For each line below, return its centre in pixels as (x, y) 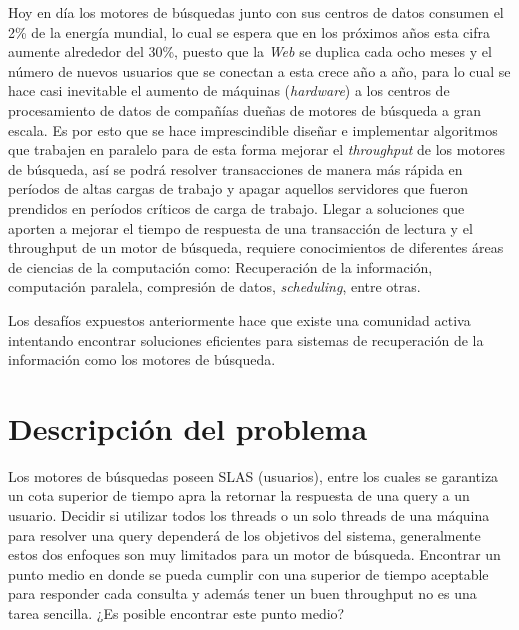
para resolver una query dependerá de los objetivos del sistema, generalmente (244, 534)
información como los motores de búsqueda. (142, 359)
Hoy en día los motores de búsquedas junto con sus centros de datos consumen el (256, 12)
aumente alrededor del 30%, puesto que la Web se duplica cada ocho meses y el (250, 51)
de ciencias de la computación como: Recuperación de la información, (220, 266)
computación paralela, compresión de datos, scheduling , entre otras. (214, 286)
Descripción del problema (188, 427)
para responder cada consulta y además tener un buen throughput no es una (242, 593)
